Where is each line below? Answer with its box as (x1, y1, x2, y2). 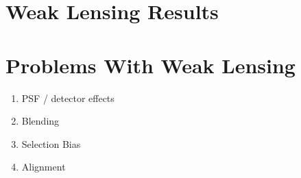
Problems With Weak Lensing (5, 51, 296, 79)
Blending (21, 114, 60, 128)
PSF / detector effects (21, 90, 115, 105)
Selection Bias (21, 136, 81, 151)
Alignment (21, 160, 66, 174)
